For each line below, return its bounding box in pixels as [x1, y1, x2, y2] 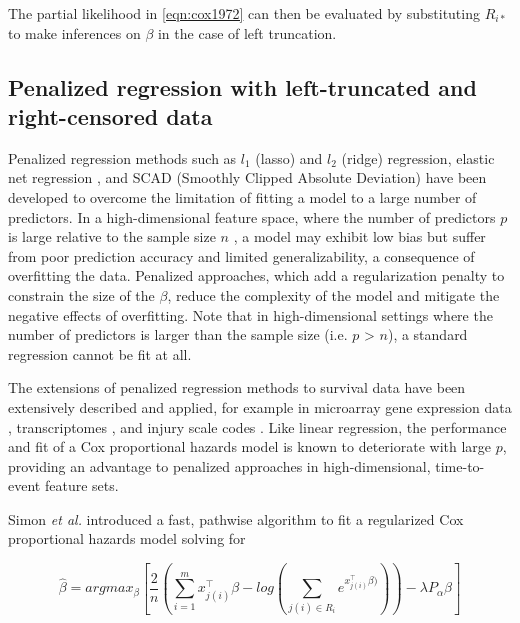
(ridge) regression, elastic [341, 147, 495, 168]
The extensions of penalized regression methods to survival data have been [8, 377, 466, 398]
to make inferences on [8, 22, 141, 43]
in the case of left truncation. [157, 22, 337, 43]
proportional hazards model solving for [8, 528, 246, 549]
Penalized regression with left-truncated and [8, 71, 477, 102]
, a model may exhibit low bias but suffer [233, 226, 486, 247]
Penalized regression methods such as [8, 147, 237, 168]
